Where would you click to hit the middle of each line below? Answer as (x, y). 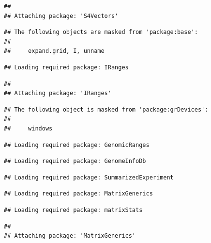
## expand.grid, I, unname (54, 51)
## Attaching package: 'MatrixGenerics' (70, 236)
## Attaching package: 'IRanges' (58, 93)
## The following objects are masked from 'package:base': (101, 32)
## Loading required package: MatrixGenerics (78, 194)
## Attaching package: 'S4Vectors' (61, 16)
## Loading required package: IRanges (66, 67)
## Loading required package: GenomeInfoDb (75, 161)
